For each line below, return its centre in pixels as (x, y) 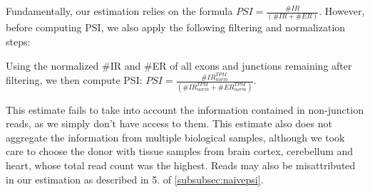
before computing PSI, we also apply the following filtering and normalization (176, 27)
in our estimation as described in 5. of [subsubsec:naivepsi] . (135, 179)
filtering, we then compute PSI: (74, 80)
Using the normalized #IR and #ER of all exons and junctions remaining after (179, 65)
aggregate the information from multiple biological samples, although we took (175, 137)
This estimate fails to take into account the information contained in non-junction (185, 109)
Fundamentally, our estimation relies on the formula (119, 11)
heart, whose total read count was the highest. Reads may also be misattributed (181, 165)
